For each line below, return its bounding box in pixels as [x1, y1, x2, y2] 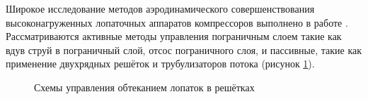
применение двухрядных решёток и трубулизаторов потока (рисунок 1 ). [6, 56, 315, 71]
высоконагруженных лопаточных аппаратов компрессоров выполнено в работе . [6, 15, 348, 29]
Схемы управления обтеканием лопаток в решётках [34, 79, 255, 94]
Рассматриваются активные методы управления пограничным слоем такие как [6, 29, 342, 44]
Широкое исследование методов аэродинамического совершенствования [6, 1, 315, 15]
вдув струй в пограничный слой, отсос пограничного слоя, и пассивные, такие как [6, 42, 362, 57]
